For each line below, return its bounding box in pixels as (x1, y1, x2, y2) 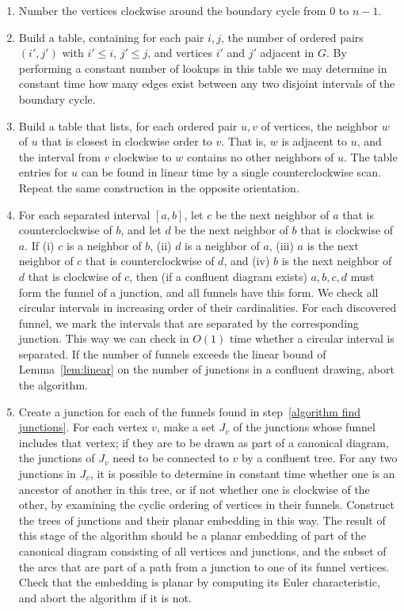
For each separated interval (18, 206, 151, 222)
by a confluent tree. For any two (241, 450, 398, 466)
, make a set (156, 419, 215, 435)
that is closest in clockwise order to (41, 133, 212, 150)
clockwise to (113, 148, 172, 165)
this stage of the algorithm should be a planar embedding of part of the (18, 527, 367, 544)
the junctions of (18, 450, 95, 466)
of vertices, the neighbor (261, 117, 379, 134)
